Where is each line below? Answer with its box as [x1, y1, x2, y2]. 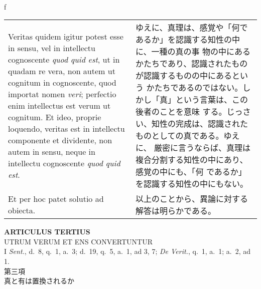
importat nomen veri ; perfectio [8, 88, 116, 100]
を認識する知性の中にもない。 [136, 178, 248, 190]
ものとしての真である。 [136, 130, 224, 142]
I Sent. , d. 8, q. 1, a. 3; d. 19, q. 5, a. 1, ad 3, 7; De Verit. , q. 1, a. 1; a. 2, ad [4, 246, 251, 256]
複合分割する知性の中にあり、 [136, 154, 248, 166]
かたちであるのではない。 [146, 82, 243, 94]
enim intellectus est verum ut [8, 99, 111, 111]
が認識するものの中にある [136, 70, 232, 82]
